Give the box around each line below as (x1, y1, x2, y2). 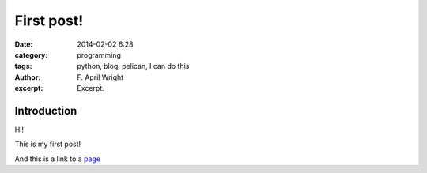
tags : (14, 62, 32, 71)
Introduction (14, 103, 77, 118)
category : (14, 50, 48, 59)
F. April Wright (77, 72, 124, 82)
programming (77, 50, 122, 59)
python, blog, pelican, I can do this (77, 62, 190, 71)
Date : (14, 39, 33, 49)
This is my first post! (14, 139, 81, 149)
